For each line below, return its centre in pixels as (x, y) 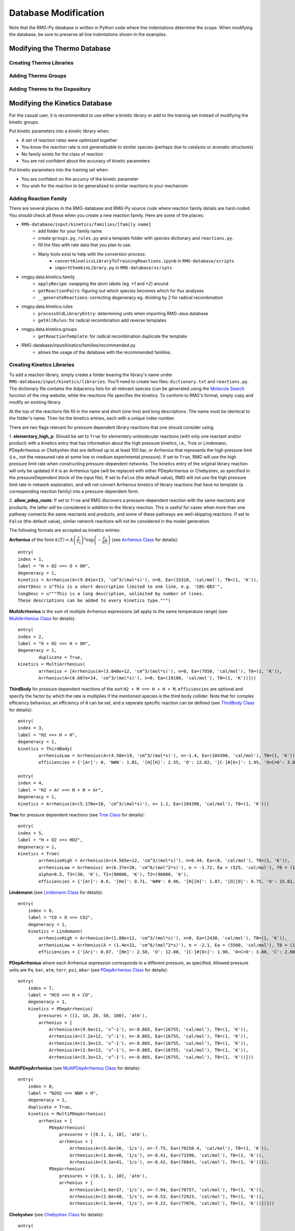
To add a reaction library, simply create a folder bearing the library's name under (91, 375)
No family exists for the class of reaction (62, 154)
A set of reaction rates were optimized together (69, 140)
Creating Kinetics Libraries (42, 365)
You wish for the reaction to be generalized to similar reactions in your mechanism (105, 186)
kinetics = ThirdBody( (45, 749)
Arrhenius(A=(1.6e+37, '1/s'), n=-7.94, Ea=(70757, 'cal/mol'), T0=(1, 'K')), (167, 1190)
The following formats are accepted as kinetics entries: (65, 530)
